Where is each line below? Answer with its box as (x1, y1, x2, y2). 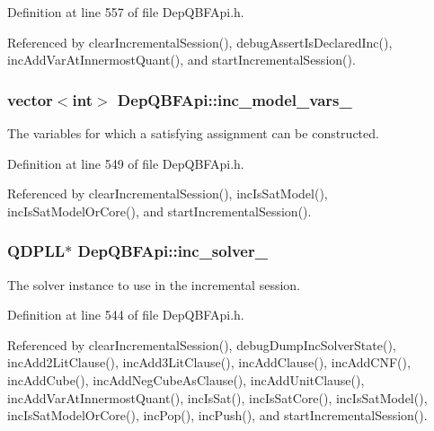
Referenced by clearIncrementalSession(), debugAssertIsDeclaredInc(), (7, 32, 393, 51)
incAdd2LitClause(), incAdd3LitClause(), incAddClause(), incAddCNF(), (7, 353, 411, 372)
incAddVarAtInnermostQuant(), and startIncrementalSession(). (7, 50, 356, 69)
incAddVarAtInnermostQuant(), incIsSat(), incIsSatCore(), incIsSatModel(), (7, 388, 428, 407)
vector (7, 88, 53, 110)
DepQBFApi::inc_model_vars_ (117, 88, 352, 110)
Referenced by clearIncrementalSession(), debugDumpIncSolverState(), (7, 335, 396, 354)
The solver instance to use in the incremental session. (7, 275, 300, 294)
